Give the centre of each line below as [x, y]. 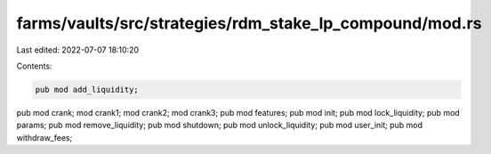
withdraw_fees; [44, 137]
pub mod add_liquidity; [87, 89]
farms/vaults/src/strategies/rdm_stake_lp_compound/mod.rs [249, 23]
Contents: [34, 66]
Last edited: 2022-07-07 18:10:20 [78, 50]
